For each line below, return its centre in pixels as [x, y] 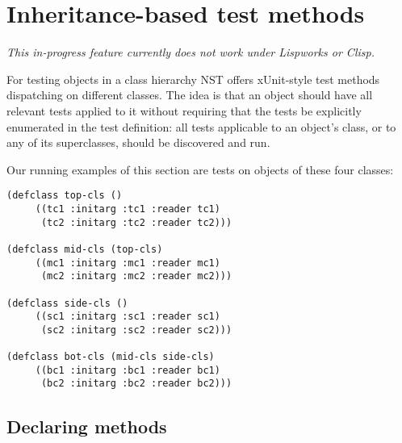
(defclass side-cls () [67, 303]
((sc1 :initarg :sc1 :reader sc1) [128, 317]
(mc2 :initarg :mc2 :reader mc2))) [136, 276]
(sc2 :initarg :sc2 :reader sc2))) [136, 330]
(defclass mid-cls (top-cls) [85, 249]
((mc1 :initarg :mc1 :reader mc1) [128, 263]
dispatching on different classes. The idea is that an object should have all [190, 95]
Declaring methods [87, 426]
